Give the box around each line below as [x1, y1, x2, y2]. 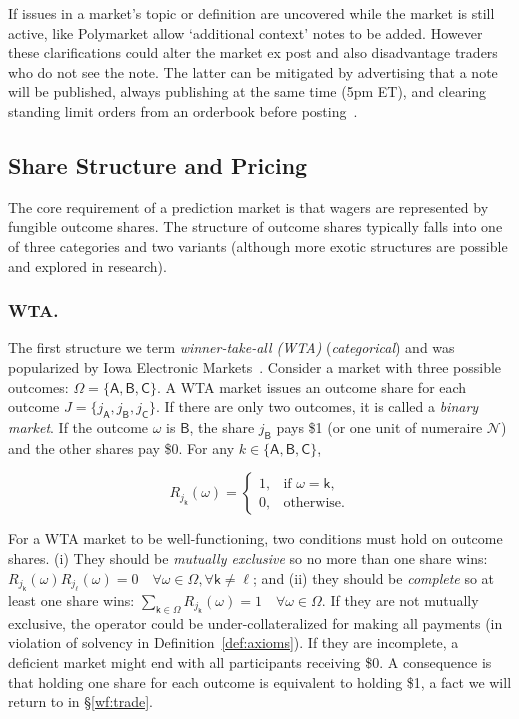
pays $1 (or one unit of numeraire [276, 416, 483, 437]
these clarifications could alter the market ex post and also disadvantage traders [8, 42, 498, 63]
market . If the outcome [8, 416, 149, 437]
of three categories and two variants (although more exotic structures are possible [8, 235, 508, 256]
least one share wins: [8, 589, 135, 610]
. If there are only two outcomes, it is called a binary [155, 396, 479, 417]
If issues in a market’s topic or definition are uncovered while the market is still [8, 3, 495, 23]
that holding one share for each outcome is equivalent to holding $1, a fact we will [8, 671, 512, 692]
